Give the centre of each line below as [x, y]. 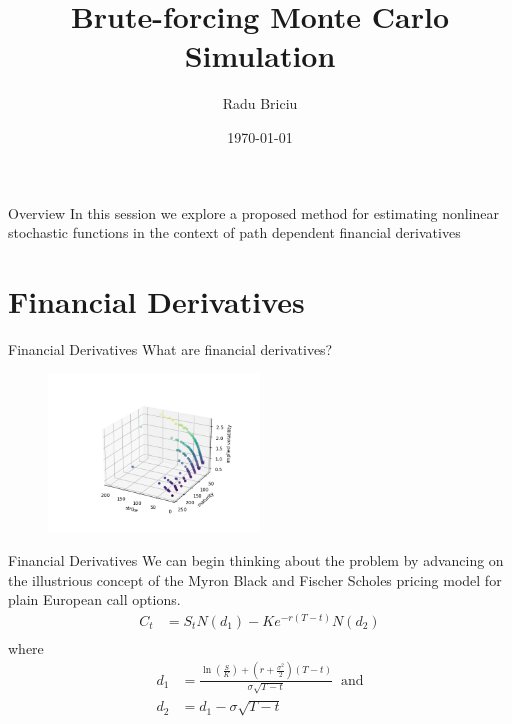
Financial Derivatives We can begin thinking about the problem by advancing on [256, 560]
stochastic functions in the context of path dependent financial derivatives [234, 232]
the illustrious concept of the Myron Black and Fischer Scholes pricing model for [255, 579]
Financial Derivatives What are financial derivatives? [170, 348]
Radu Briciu [260, 103]
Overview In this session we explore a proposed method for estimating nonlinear [254, 212]
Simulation [260, 55]
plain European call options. [94, 599]
